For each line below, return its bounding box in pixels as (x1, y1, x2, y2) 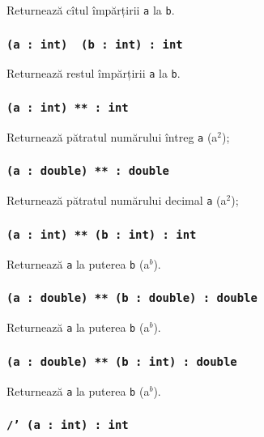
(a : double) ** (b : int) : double (6, 354, 237, 368)
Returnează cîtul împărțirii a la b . (6, 2, 175, 18)
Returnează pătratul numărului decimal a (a (6, 192, 227, 209)
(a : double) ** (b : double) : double (6, 291, 258, 305)
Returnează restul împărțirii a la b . (6, 65, 181, 82)
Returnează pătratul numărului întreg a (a (6, 128, 218, 145)
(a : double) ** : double (6, 164, 169, 178)
